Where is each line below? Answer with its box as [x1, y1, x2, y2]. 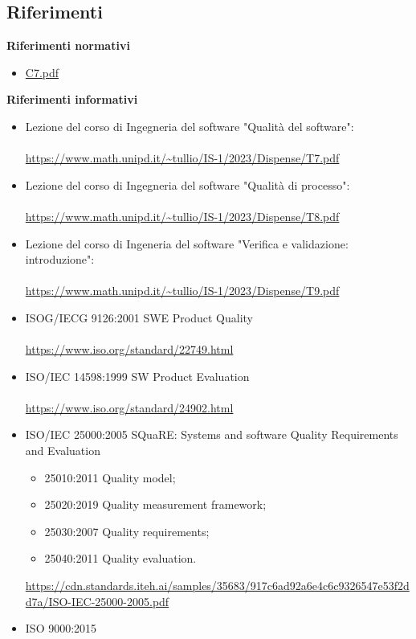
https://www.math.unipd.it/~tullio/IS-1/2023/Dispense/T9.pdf [25, 282, 340, 299]
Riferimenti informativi [6, 91, 138, 108]
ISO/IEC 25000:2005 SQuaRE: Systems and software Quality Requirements [25, 426, 398, 443]
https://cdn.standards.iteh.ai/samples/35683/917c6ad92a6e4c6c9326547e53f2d [25, 577, 410, 594]
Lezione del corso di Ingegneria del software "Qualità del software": [25, 117, 354, 134]
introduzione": [25, 251, 95, 268]
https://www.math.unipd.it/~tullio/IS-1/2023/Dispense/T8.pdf [25, 207, 340, 224]
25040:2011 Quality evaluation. [44, 550, 197, 567]
